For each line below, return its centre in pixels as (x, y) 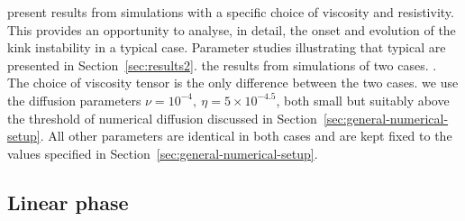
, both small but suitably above (363, 100)
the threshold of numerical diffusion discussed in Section (162, 118)
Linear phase (68, 202)
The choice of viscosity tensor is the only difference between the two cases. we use (233, 83)
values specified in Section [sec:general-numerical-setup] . (163, 153)
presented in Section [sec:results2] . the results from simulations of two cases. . (222, 64)
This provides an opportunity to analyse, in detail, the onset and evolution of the (232, 29)
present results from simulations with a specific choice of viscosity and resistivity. (231, 12)
